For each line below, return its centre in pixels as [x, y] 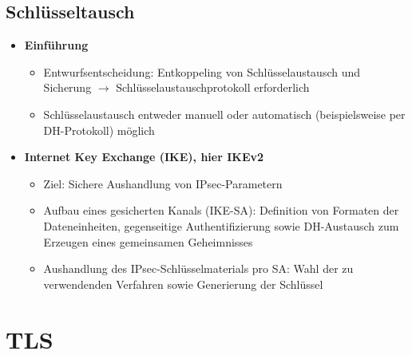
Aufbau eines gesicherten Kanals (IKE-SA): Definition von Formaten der [221, 210]
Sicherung [67, 87]
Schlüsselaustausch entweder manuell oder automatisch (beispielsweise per [224, 114]
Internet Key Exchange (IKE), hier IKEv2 [144, 157]
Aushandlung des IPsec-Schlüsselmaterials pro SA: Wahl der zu [198, 268]
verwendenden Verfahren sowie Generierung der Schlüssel [183, 284]
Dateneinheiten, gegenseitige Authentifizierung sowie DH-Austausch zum [221, 225]
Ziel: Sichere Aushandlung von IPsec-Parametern [163, 183]
